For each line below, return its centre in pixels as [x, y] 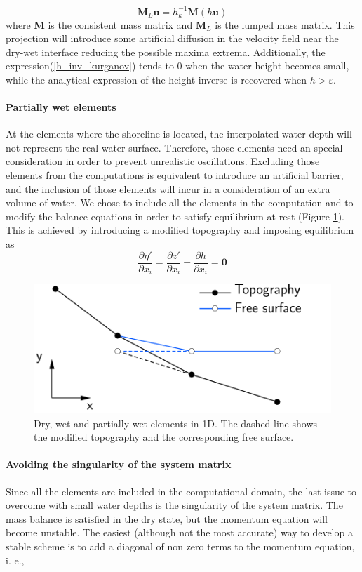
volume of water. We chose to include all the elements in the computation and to [180, 202]
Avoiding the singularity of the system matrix [119, 464]
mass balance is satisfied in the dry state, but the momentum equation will [167, 518]
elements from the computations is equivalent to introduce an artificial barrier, [175, 175]
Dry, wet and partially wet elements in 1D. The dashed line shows [176, 423]
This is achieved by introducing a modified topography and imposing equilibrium [180, 230]
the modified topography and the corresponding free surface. [164, 437]
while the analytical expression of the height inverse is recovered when [156, 79]
